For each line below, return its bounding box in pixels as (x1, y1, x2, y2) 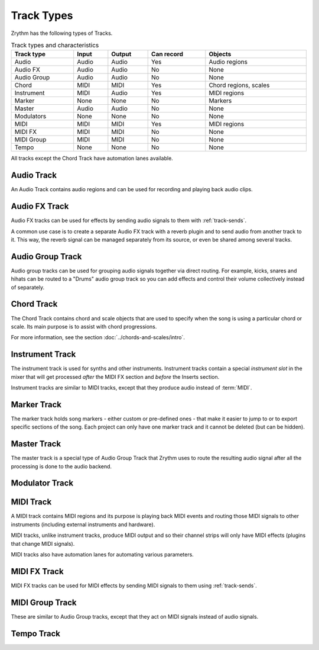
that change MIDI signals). (11, 540, 75, 547)
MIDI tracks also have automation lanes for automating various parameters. (11, 551, 194, 558)
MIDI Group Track (11, 597, 77, 607)
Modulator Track (11, 478, 74, 488)
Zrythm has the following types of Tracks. (11, 30, 113, 37)
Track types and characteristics (11, 41, 99, 50)
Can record (151, 50, 183, 59)
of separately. (11, 284, 45, 291)
